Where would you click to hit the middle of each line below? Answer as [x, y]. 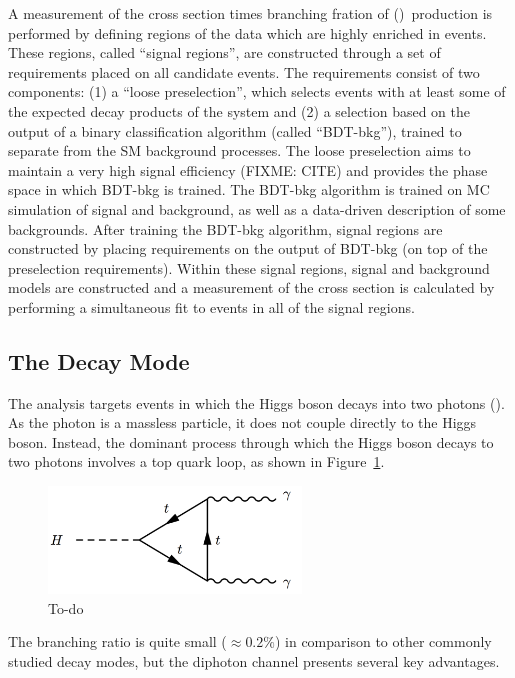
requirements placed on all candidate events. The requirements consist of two [244, 71]
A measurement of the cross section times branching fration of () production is [250, 13]
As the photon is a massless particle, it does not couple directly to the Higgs [242, 422]
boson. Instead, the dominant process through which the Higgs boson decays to [251, 441]
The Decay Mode [99, 360]
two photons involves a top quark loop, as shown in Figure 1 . [196, 461]
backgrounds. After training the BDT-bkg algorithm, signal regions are [225, 228]
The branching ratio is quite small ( [117, 641]
